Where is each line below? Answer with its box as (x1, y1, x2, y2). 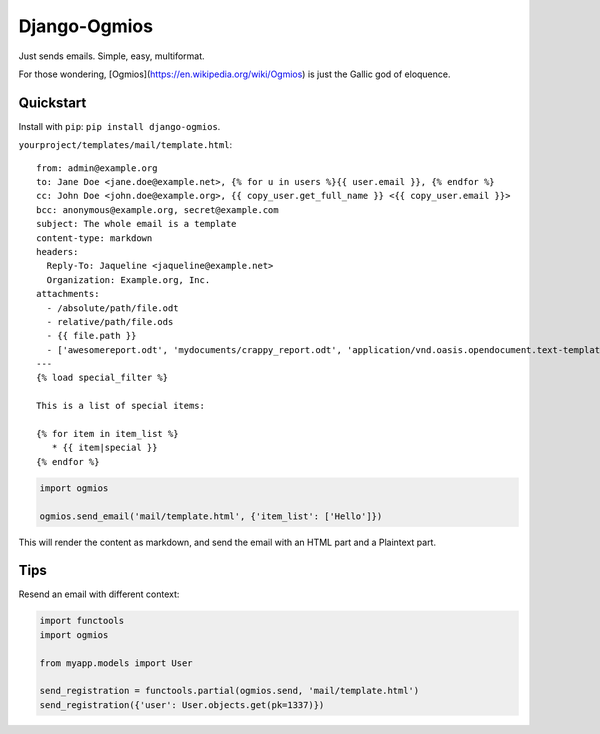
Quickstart (18, 94, 87, 111)
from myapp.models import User (39, 657, 194, 669)
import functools (39, 615, 125, 627)
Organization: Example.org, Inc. (46, 274, 211, 285)
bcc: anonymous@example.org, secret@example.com (36, 204, 279, 215)
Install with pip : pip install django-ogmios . (18, 120, 221, 132)
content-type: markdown (36, 232, 153, 244)
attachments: (36, 288, 100, 300)
